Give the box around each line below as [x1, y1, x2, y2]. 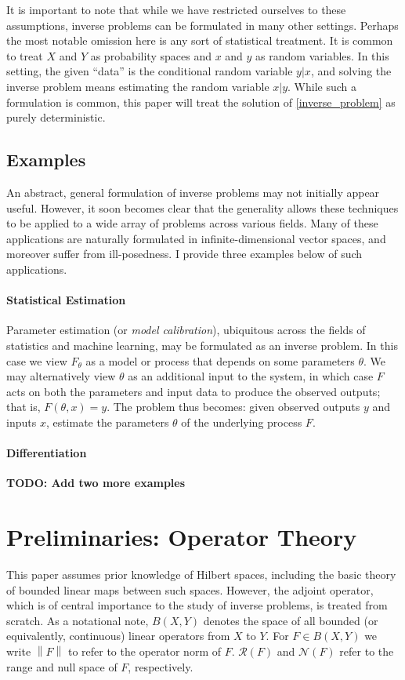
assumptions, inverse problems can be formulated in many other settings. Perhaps [6, 16, 399, 33]
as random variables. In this [255, 47, 389, 64]
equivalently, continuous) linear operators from [6, 627, 230, 644]
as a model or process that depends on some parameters [85, 352, 355, 369]
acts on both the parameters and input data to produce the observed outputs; [6, 383, 381, 399]
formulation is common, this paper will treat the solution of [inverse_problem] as [6, 93, 396, 110]
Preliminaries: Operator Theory [6, 521, 357, 553]
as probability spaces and [90, 47, 212, 64]
